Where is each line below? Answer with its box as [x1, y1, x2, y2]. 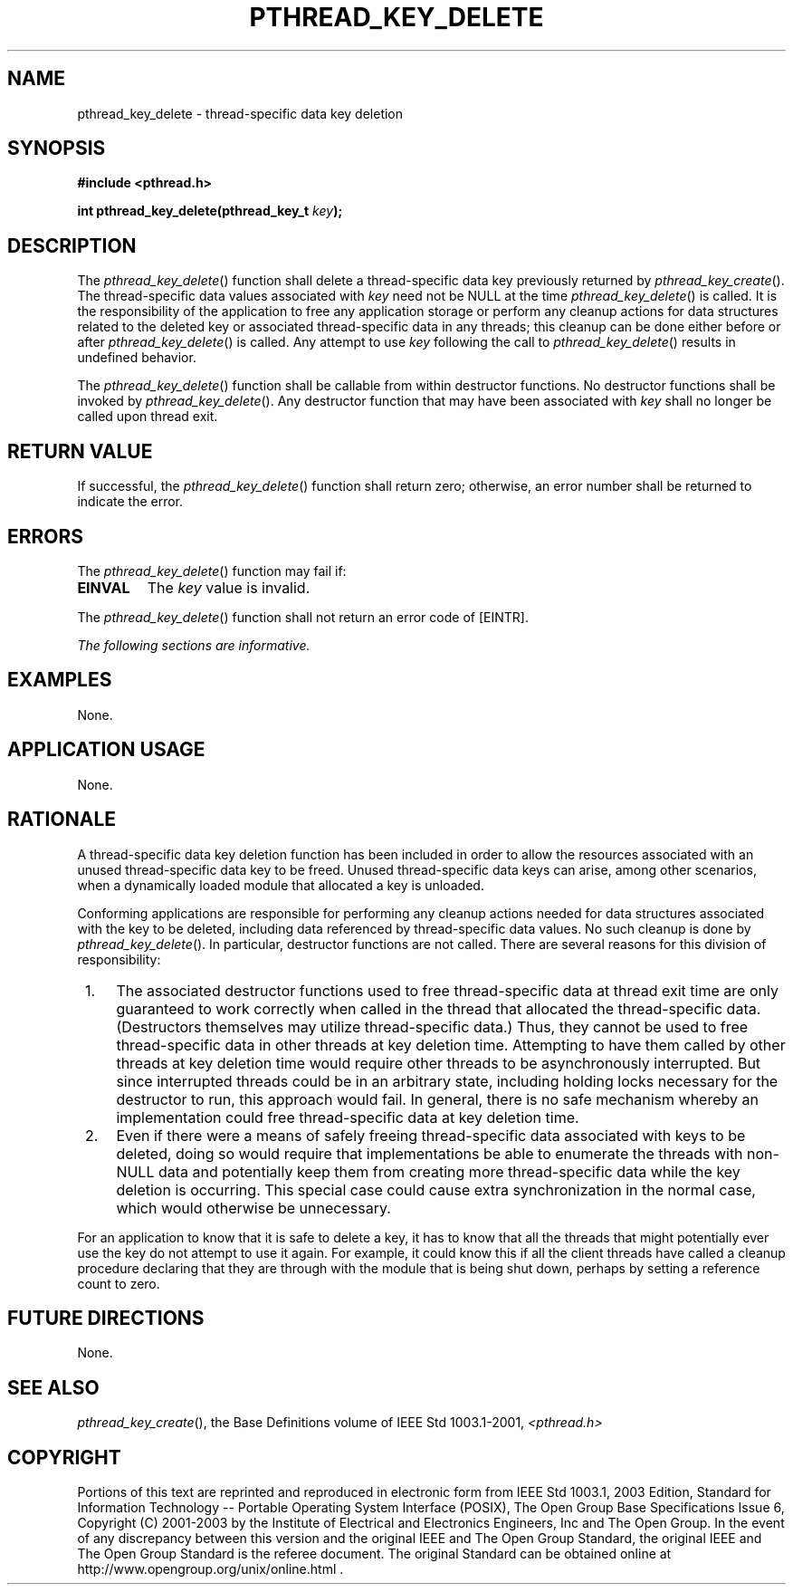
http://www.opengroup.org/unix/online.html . [77, 1561, 344, 1578]
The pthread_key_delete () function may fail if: [77, 562, 347, 579]
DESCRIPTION [7, 234, 137, 257]
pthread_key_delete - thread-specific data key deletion [77, 105, 404, 121]
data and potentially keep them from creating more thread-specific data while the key [158, 1162, 740, 1181]
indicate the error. [77, 494, 184, 510]
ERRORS [7, 524, 84, 548]
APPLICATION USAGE [7, 738, 205, 762]
